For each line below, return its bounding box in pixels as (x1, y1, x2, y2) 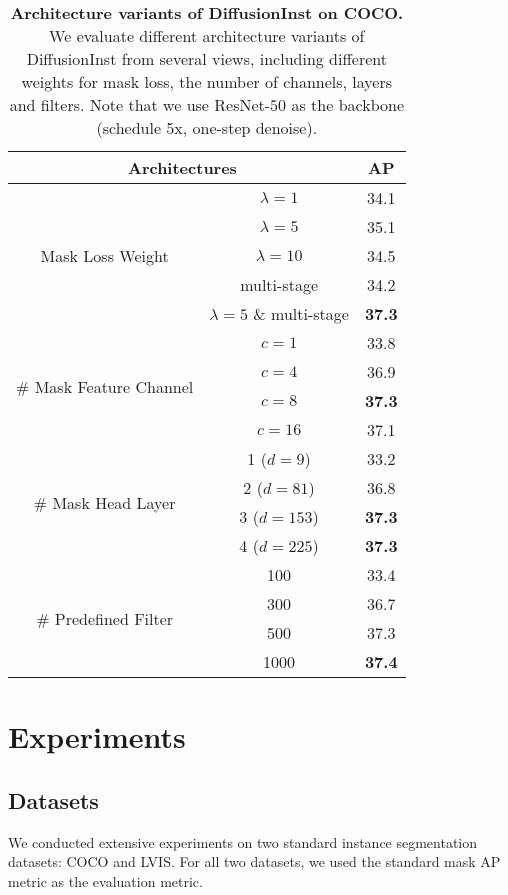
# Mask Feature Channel (16, 374, 194, 398)
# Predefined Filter (36, 606, 174, 630)
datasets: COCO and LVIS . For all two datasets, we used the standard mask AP (8, 851, 501, 872)
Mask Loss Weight (40, 244, 169, 267)
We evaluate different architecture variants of (49, 24, 365, 47)
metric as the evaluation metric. (8, 870, 203, 891)
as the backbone (291, 93, 404, 116)
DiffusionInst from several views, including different (26, 47, 387, 70)
